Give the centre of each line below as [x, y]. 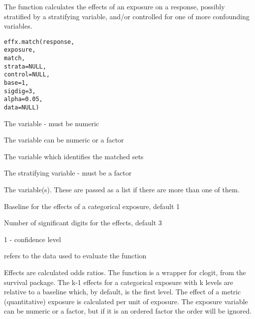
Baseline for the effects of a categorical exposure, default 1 [92, 206]
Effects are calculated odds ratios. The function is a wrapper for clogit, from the [125, 272]
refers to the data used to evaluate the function [75, 256]
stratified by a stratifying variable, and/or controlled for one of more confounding [127, 16]
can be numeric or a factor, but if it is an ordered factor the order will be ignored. [128, 311]
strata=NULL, [25, 66]
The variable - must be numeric [52, 123]
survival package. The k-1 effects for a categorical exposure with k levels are [119, 282]
